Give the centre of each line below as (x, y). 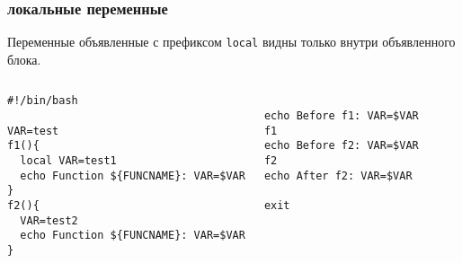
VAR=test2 (49, 220)
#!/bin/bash (43, 101)
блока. (24, 59)
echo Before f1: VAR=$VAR (341, 116)
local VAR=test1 (68, 161)
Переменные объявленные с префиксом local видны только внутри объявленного (231, 42)
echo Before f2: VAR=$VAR (341, 146)
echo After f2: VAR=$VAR (338, 175)
